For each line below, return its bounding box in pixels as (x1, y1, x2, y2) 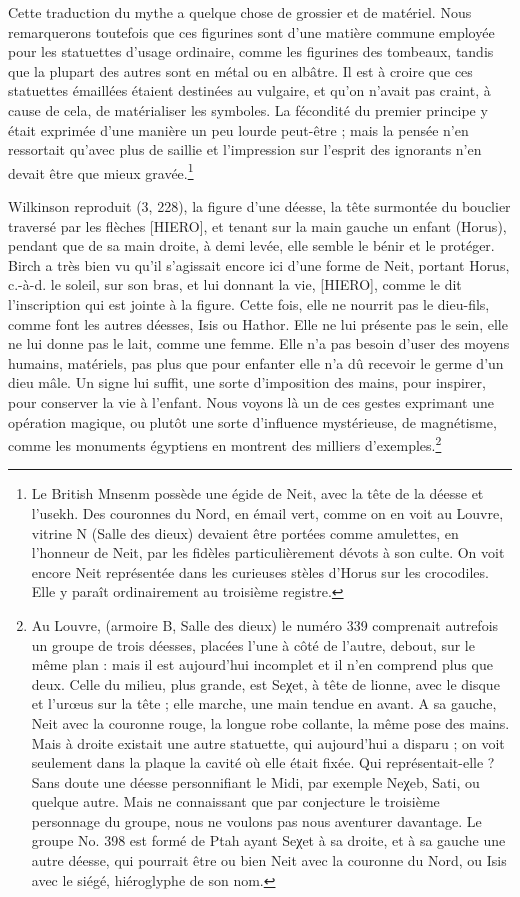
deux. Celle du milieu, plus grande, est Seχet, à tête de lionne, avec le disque (31, 673, 500, 694)
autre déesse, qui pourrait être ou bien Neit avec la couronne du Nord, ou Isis (31, 850, 507, 871)
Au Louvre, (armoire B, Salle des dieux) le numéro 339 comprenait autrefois (31, 614, 499, 635)
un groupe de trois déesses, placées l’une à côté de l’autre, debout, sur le (31, 634, 475, 655)
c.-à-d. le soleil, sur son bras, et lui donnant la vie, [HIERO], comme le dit (8, 274, 462, 295)
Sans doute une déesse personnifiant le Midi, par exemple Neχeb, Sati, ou (31, 771, 480, 792)
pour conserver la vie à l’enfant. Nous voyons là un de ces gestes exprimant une (8, 391, 494, 412)
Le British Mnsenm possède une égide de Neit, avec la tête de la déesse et (31, 483, 484, 504)
